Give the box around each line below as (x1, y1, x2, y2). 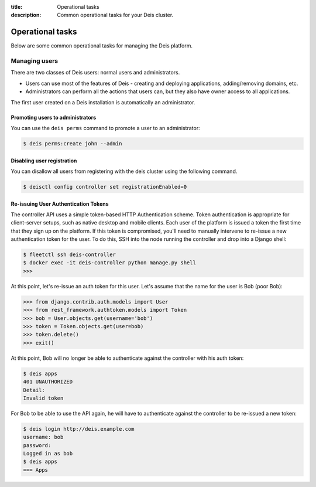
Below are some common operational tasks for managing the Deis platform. (11, 42, 193, 49)
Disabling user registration (11, 157, 77, 164)
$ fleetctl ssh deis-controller (23, 251, 116, 258)
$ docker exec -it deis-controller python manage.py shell (23, 260, 196, 266)
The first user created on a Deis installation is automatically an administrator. (11, 98, 195, 105)
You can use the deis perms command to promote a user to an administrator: (11, 125, 200, 131)
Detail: (23, 387, 45, 393)
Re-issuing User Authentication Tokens (11, 200, 109, 207)
